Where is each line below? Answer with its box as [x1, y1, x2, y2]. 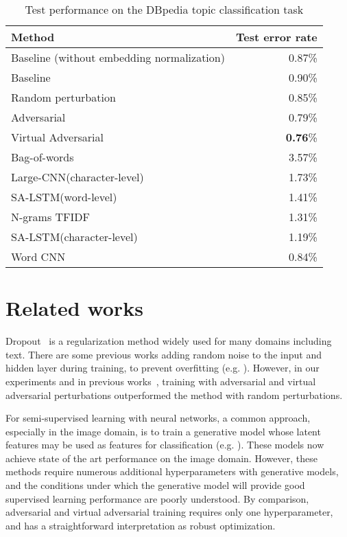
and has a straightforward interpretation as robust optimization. [5, 518, 276, 532]
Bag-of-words [11, 149, 74, 165]
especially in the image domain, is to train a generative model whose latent [5, 424, 321, 438]
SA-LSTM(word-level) [11, 189, 117, 205]
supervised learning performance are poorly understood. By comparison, [5, 491, 309, 505]
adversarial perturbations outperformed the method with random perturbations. [5, 387, 343, 402]
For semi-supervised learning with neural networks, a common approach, [5, 411, 311, 425]
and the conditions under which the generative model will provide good [5, 478, 305, 492]
